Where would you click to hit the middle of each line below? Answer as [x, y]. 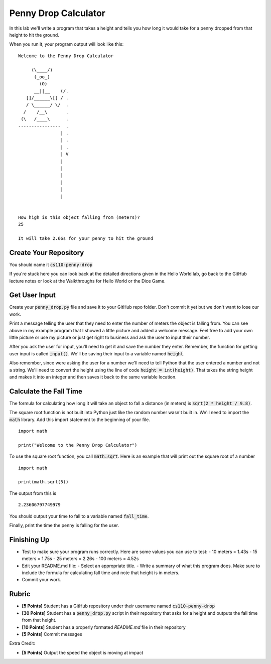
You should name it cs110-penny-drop [51, 264]
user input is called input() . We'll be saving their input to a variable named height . [97, 353]
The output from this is [33, 493]
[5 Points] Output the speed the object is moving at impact [83, 652]
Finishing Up [29, 540]
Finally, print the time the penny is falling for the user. [64, 525]
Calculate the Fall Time [46, 391]
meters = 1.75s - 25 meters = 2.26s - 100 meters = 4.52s [80, 559]
